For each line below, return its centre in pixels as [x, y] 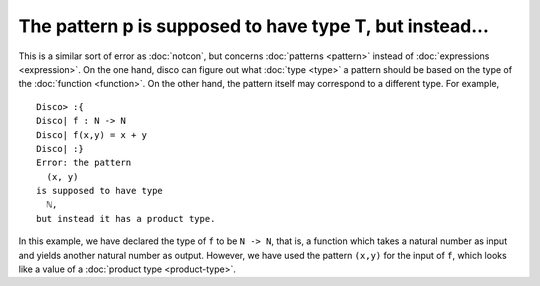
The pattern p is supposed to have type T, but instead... [254, 26]
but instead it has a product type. [126, 218]
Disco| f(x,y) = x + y [92, 134]
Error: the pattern [84, 163]
